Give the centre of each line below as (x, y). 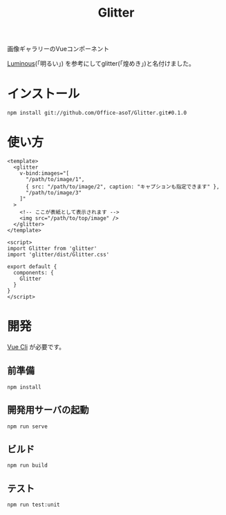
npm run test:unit (34, 505)
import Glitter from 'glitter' (52, 249)
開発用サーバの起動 (48, 410)
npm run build (28, 466)
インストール (44, 94)
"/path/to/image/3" (53, 193)
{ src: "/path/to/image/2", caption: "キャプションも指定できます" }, (122, 187)
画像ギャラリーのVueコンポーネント (58, 49)
